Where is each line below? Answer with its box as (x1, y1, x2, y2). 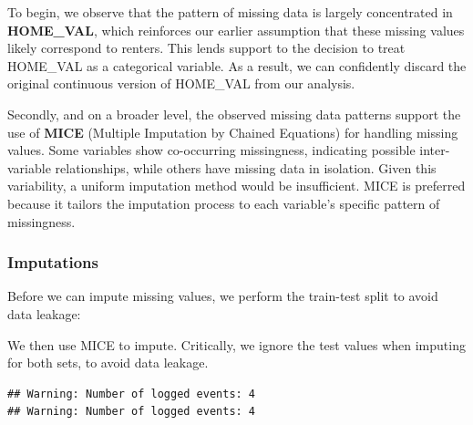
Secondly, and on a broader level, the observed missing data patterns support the (7, 104, 461, 123)
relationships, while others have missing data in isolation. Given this (55, 158, 437, 177)
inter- (419, 140, 450, 160)
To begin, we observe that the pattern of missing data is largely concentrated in (7, 3, 453, 21)
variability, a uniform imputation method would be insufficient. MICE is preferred (7, 176, 466, 195)
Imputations (7, 251, 98, 274)
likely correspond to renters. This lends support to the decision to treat (7, 38, 406, 57)
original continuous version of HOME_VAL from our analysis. (7, 74, 355, 93)
